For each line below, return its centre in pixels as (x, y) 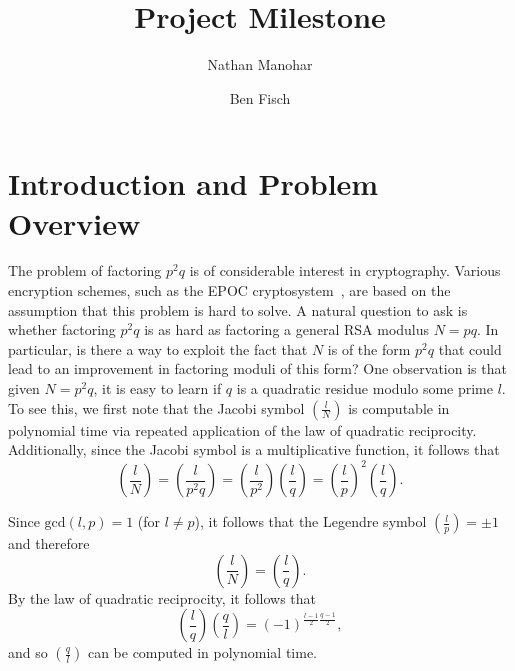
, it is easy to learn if (157, 388)
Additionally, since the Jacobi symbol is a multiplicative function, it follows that (254, 449)
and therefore (49, 543)
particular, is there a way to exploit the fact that (158, 348)
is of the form (369, 348)
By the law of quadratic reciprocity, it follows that (162, 597)
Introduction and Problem (193, 183)
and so (28, 652)
